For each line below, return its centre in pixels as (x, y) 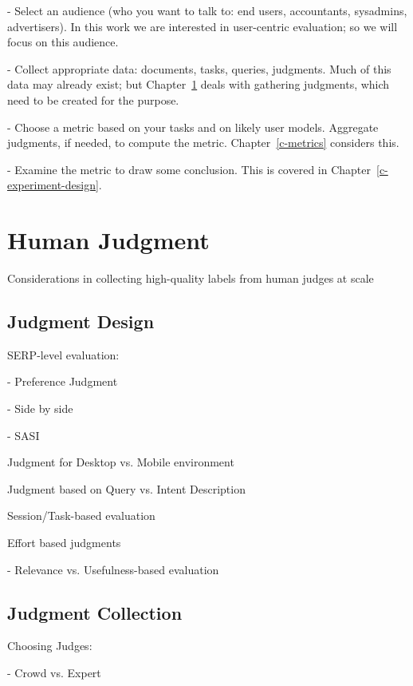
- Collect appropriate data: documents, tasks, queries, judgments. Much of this (199, 68)
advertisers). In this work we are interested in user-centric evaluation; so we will (203, 26)
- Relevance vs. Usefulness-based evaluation (113, 569)
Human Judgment (108, 240)
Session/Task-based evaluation (81, 515)
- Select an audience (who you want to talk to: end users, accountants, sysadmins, (207, 10)
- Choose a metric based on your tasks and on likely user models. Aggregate (193, 127)
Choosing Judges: (50, 646)
